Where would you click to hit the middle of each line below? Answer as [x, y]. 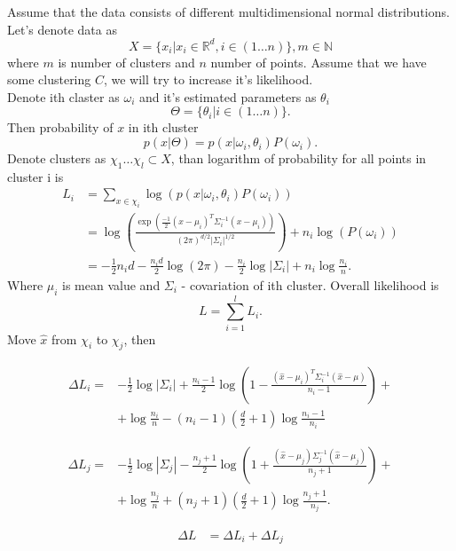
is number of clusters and [126, 62]
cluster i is [35, 176]
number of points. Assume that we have [318, 62]
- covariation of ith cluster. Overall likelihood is [310, 284]
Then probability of [60, 127]
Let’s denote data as [62, 29]
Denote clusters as [57, 158]
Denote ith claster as [63, 96]
